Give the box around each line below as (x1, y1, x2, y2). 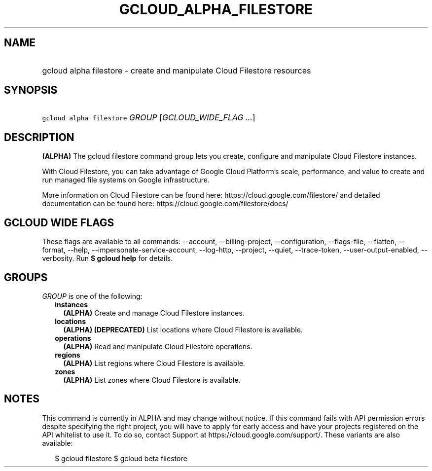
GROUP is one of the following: (42, 291, 143, 300)
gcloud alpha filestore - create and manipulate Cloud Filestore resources (42, 65, 311, 75)
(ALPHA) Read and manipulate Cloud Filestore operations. (63, 342, 252, 351)
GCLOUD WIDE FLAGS (4, 216, 114, 229)
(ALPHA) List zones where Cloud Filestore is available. (63, 375, 241, 384)
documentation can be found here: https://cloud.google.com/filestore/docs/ (42, 199, 288, 208)
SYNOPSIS (4, 84, 58, 97)
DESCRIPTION (4, 131, 74, 144)
